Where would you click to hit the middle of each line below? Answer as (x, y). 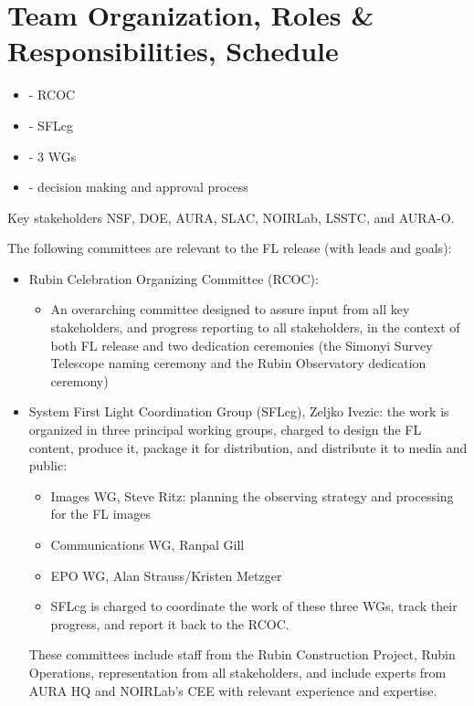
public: (48, 465)
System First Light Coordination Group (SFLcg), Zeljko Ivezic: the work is (239, 411)
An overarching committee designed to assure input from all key (230, 309)
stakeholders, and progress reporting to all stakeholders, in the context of (255, 327)
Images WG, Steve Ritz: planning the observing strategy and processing (252, 495)
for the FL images (100, 514)
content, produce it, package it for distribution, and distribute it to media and (248, 447)
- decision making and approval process (138, 187)
